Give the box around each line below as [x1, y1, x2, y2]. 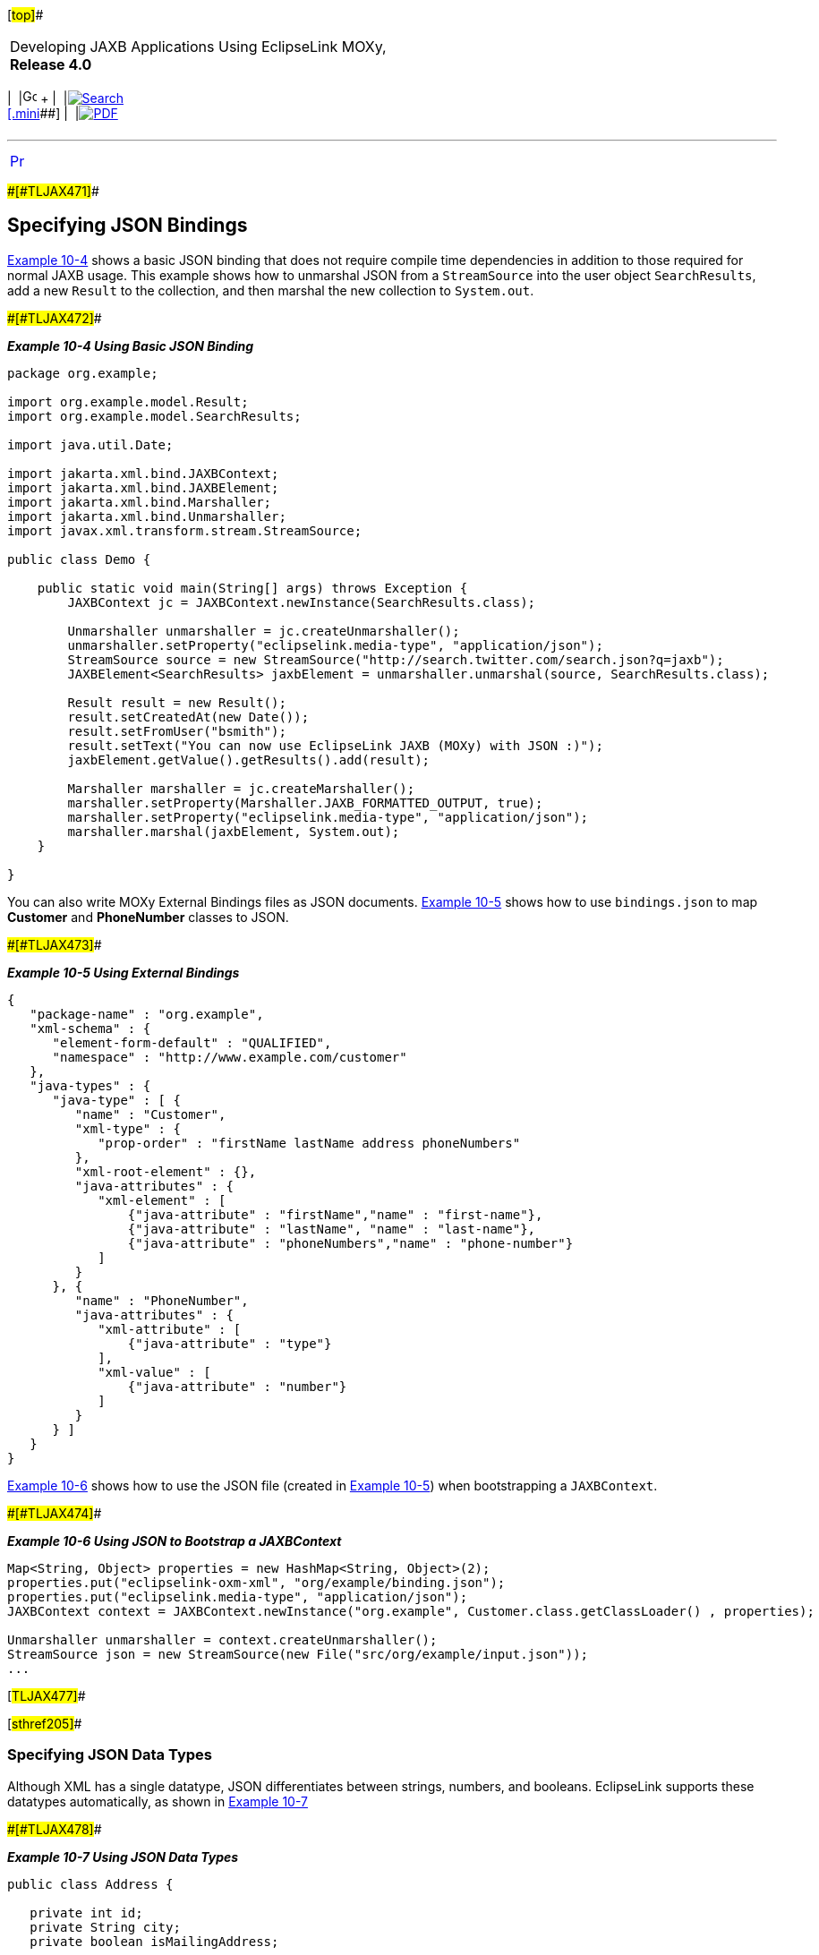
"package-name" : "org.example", [30, 1006, 264, 1021]
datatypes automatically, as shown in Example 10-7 [7, 1793, 308, 1809]
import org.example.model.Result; [7, 394, 249, 409]
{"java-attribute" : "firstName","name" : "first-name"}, [127, 1207, 543, 1222]
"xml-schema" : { [30, 1020, 151, 1036]
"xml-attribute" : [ [98, 1321, 242, 1336]
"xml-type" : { [74, 1121, 181, 1136]
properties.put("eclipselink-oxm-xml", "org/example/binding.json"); [7, 1575, 506, 1590]
